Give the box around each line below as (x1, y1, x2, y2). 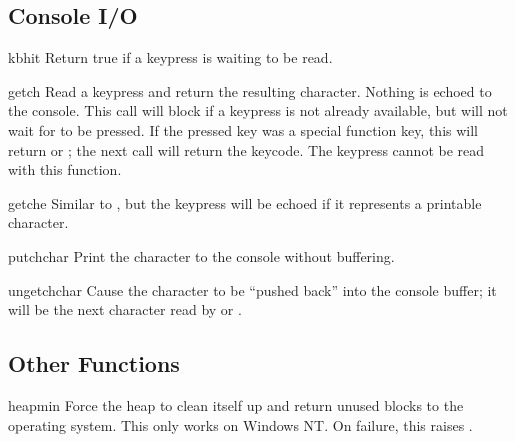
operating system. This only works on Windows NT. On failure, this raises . (8, 414, 473, 435)
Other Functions (8, 348, 180, 379)
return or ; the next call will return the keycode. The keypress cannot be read (8, 139, 485, 160)
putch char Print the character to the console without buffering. (8, 245, 395, 266)
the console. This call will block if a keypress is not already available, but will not (8, 100, 508, 121)
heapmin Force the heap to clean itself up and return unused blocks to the (8, 394, 464, 415)
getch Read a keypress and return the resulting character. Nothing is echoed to (8, 80, 492, 101)
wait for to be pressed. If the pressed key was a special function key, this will (8, 119, 479, 140)
